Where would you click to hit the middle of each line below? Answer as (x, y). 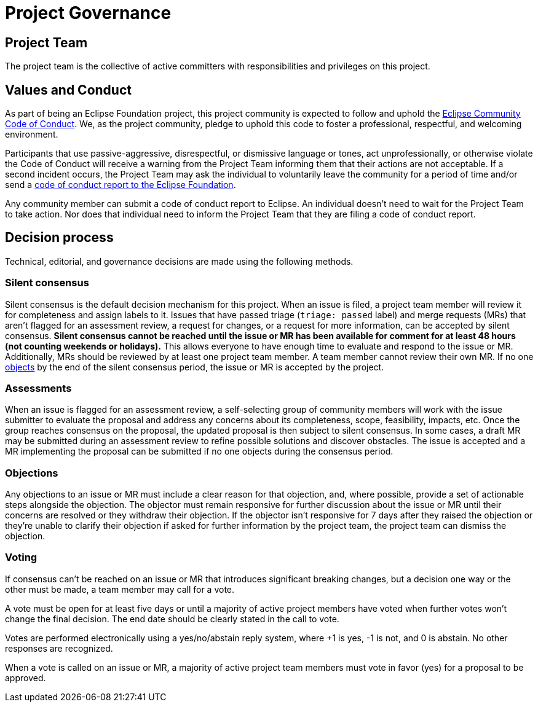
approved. (26, 678)
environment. (32, 135)
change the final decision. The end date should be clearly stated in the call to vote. (172, 619)
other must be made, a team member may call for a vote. (120, 589)
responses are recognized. (59, 648)
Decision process (59, 238)
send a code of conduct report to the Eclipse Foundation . (121, 185)
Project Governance (88, 13)
